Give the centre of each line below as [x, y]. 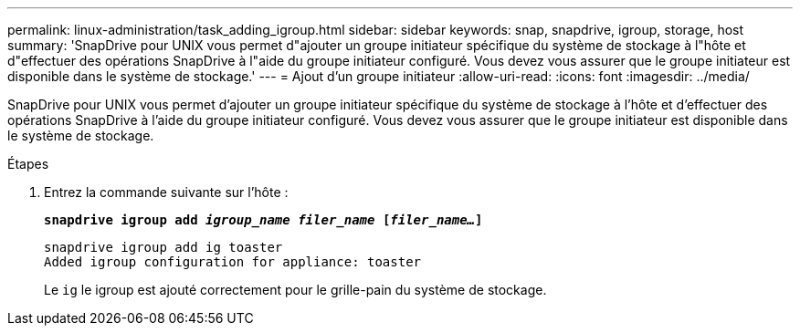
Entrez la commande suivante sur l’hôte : [166, 192]
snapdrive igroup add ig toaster [163, 247]
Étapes [28, 164]
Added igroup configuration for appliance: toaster [233, 262]
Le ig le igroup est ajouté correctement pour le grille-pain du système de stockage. [295, 290]
